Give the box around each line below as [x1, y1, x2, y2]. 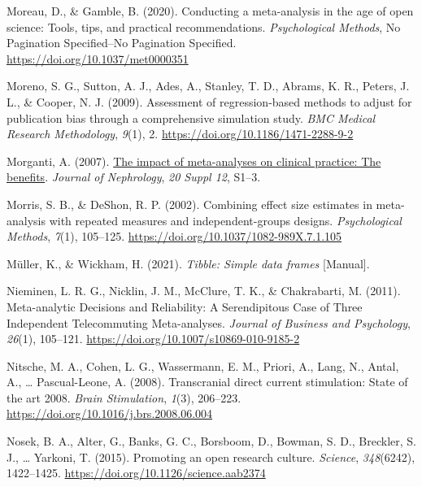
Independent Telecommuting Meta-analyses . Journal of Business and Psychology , [7, 314, 411, 331]
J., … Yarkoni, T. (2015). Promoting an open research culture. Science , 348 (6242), [7, 448, 415, 465]
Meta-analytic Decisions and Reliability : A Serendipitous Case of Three [7, 298, 363, 315]
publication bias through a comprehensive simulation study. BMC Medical [7, 109, 376, 126]
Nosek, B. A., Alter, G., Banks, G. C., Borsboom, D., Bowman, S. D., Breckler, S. [7, 433, 416, 450]
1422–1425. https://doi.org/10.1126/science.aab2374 [7, 464, 266, 481]
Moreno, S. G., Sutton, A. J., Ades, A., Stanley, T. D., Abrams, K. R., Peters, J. [7, 77, 410, 94]
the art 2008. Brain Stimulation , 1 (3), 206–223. [7, 389, 241, 406]
